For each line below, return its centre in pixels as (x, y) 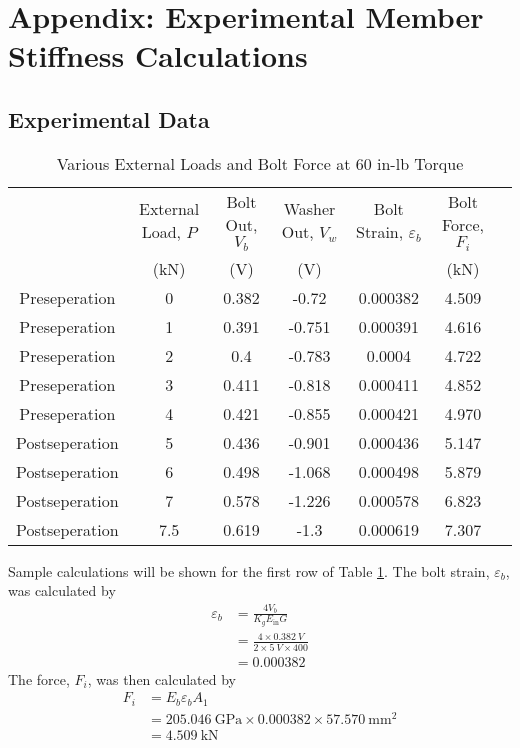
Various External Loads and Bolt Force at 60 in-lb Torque (260, 163)
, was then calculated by (161, 678)
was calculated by (62, 590)
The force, (39, 678)
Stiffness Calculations (158, 55)
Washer (309, 209)
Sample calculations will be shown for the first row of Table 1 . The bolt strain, (249, 570)
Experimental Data (109, 118)
